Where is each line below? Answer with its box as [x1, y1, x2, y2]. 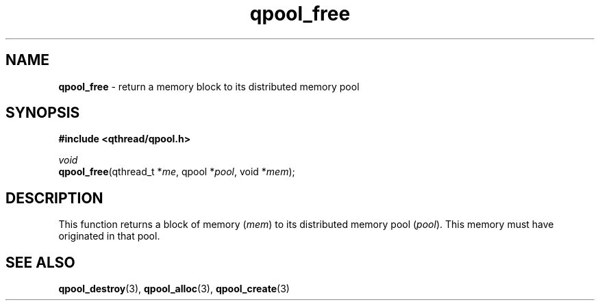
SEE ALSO [5, 253, 75, 271]
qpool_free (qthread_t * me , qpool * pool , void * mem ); [58, 166, 295, 178]
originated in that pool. [58, 230, 160, 242]
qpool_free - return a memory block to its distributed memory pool [58, 80, 360, 92]
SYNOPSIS [5, 104, 80, 122]
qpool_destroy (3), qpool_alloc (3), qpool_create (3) [58, 283, 290, 295]
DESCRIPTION [5, 189, 103, 207]
